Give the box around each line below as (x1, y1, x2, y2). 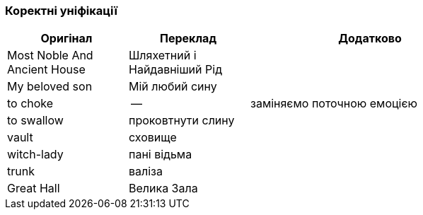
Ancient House (7, 62, 86, 77)
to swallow (7, 113, 64, 128)
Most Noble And (7, 48, 93, 63)
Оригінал (40, 31, 93, 46)
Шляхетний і (129, 48, 197, 63)
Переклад (160, 31, 216, 46)
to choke (7, 96, 54, 111)
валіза (129, 164, 163, 179)
